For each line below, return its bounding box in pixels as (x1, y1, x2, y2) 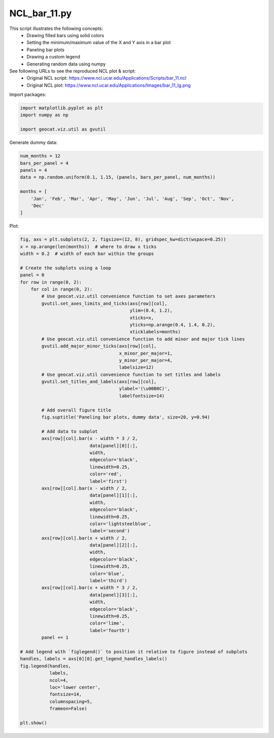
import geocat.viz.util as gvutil (20, 126, 106, 132)
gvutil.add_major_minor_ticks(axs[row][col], (41, 343, 157, 349)
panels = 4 (20, 167, 47, 173)
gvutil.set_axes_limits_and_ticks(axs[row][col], (41, 300, 167, 306)
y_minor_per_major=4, (119, 357, 173, 363)
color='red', (89, 471, 122, 477)
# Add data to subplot (41, 428, 98, 434)
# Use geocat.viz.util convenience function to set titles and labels (41, 371, 221, 377)
